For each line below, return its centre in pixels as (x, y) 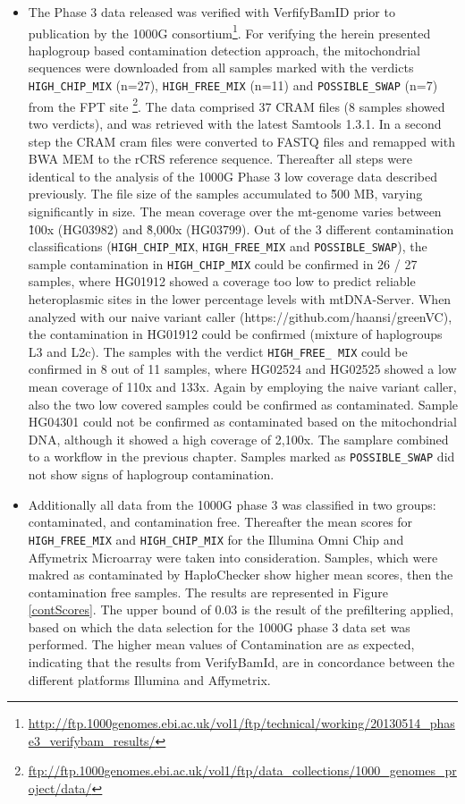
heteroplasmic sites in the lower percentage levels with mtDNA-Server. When (240, 299)
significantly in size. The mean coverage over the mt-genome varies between (235, 211)
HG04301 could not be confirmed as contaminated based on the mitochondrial (242, 422)
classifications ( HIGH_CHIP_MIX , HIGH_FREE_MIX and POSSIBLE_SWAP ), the (228, 246)
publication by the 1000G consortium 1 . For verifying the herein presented (229, 31)
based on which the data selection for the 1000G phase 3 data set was (219, 626)
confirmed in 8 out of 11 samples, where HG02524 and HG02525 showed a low (242, 369)
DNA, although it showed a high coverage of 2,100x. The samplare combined (238, 439)
